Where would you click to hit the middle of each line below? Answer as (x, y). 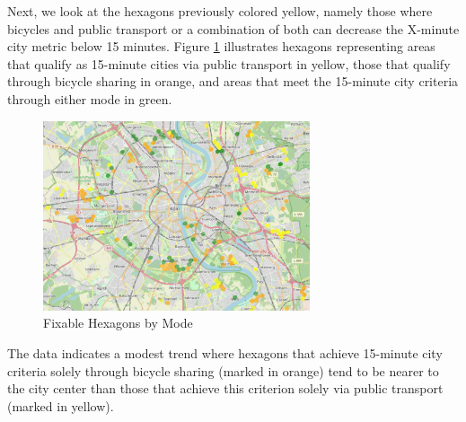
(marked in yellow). (61, 405)
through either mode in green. (90, 98)
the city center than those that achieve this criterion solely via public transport (225, 388)
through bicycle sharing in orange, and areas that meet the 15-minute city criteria (233, 81)
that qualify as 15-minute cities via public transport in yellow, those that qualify (229, 63)
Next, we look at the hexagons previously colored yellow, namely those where (220, 11)
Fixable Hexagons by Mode (118, 323)
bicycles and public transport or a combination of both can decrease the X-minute (233, 28)
